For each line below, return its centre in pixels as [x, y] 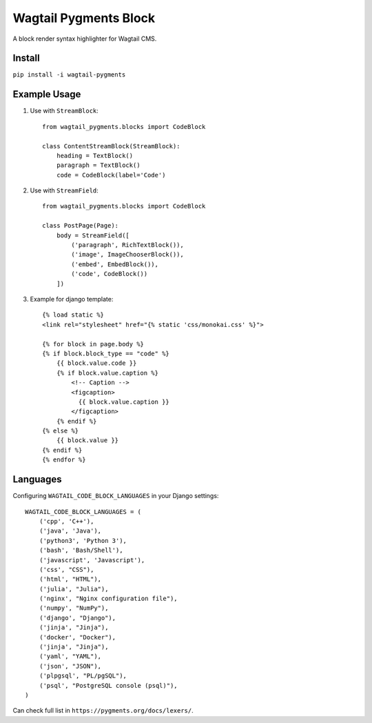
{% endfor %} [64, 460]
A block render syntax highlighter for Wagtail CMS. [85, 39]
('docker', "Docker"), [77, 637]
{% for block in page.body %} [93, 344]
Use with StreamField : [64, 190]
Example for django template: [72, 299]
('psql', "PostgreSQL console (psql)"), [108, 685]
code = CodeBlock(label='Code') [111, 175]
